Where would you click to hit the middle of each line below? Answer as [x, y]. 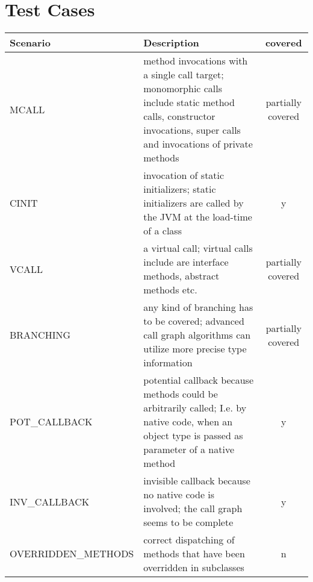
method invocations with [196, 61]
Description [171, 43]
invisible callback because [197, 481]
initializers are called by [194, 203]
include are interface [186, 262]
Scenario [30, 43]
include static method [189, 102]
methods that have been [194, 554]
